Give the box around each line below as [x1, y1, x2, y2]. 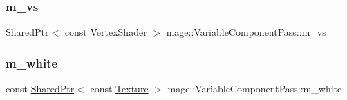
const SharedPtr [6, 81, 75, 96]
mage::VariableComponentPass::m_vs [166, 25, 326, 39]
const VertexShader [64, 25, 147, 39]
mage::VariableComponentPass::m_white [167, 81, 342, 96]
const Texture [90, 81, 149, 96]
